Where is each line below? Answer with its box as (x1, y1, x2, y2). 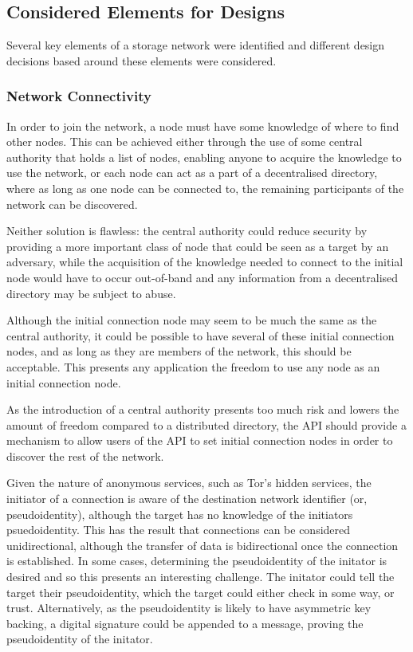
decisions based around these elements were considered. (6, 52, 277, 69)
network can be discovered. (6, 195, 138, 212)
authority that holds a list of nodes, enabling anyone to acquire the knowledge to (6, 148, 402, 165)
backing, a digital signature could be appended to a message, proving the (6, 615, 364, 631)
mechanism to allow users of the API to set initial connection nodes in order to (6, 432, 393, 449)
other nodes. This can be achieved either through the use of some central (6, 133, 363, 150)
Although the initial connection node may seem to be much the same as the (6, 312, 377, 328)
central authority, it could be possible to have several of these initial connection (6, 327, 395, 344)
